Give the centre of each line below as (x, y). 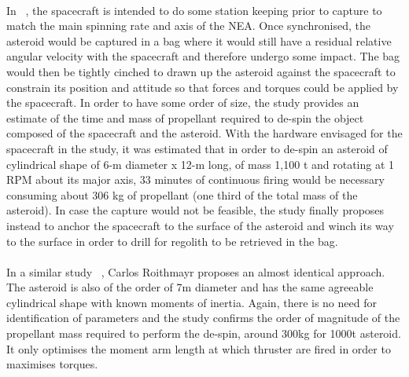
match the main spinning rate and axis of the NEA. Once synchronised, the (188, 26)
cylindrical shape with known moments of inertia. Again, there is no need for (192, 302)
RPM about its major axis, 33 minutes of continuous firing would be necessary (195, 179)
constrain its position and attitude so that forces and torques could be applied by (203, 87)
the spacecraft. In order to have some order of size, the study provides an (183, 102)
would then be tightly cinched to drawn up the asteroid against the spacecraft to (201, 71)
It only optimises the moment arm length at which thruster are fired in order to (199, 348)
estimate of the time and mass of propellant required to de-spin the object (185, 117)
